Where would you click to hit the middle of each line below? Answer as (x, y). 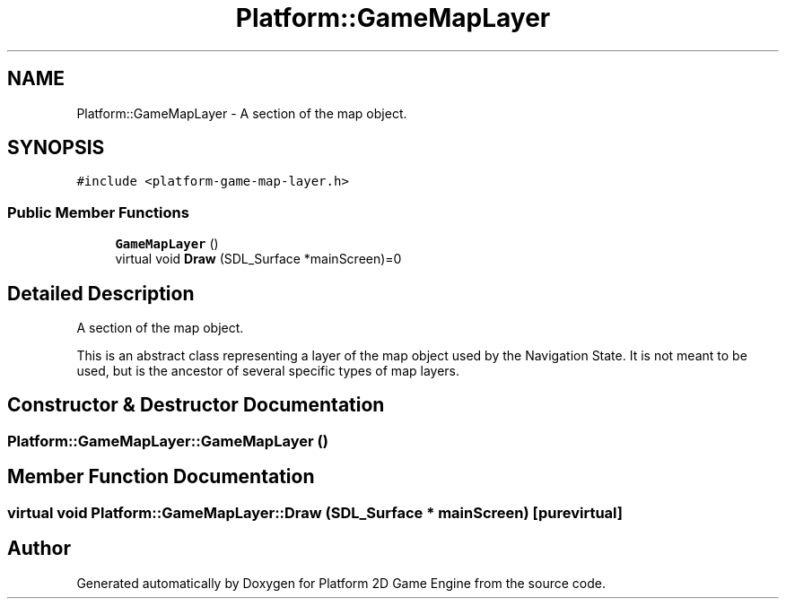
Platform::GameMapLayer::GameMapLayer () (168, 441)
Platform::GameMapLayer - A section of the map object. (242, 113)
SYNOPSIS (56, 148)
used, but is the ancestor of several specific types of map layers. (268, 371)
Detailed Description (101, 293)
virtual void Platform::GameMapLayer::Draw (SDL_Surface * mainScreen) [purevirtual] (315, 512)
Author (39, 549)
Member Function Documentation (161, 477)
